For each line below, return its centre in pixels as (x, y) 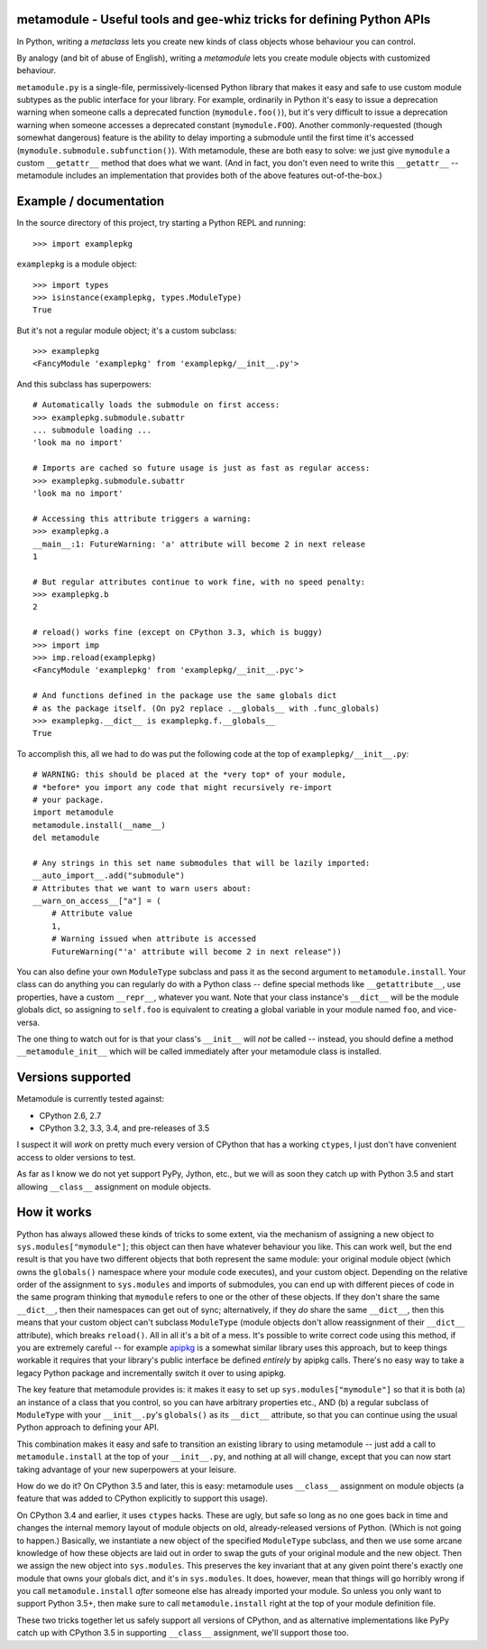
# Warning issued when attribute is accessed (154, 939)
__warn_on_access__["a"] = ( (97, 901)
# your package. (69, 800)
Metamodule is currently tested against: (91, 1099)
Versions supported (74, 1078)
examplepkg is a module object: (77, 264)
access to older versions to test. (76, 1157)
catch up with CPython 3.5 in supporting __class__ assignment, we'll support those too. (183, 1633)
